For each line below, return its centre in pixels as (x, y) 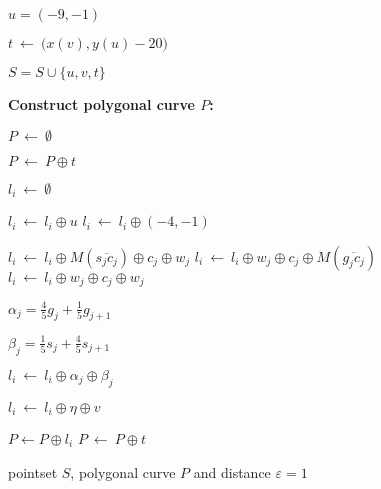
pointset (33, 471)
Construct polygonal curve (101, 104)
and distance (232, 471)
